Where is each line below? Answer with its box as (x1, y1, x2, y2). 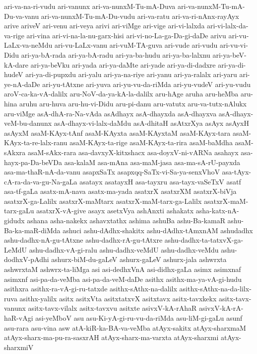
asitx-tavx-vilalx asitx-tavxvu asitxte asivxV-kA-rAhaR (28, 303, 197, 313)
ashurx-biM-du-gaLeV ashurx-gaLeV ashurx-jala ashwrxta (51, 254, 227, 265)
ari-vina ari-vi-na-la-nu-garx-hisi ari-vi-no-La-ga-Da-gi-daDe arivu (26, 30, 226, 40)
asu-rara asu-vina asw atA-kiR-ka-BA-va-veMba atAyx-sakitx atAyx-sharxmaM (4, 322, 246, 333)
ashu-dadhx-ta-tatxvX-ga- (164, 235, 244, 245)
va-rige (4, 30, 24, 40)
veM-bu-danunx (4, 118, 52, 128)
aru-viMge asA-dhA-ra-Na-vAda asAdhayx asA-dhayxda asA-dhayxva (4, 108, 217, 118)
